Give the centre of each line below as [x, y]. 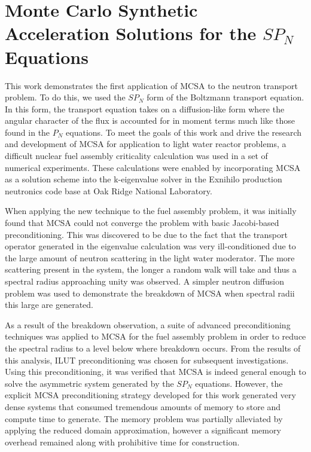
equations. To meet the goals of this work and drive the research [184, 132]
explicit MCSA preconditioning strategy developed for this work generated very [150, 395]
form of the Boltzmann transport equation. [225, 97]
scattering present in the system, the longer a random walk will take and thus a [151, 269]
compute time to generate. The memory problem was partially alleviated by [144, 418]
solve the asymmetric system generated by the [89, 383]
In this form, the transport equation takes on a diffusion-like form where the [145, 109]
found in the [28, 132]
